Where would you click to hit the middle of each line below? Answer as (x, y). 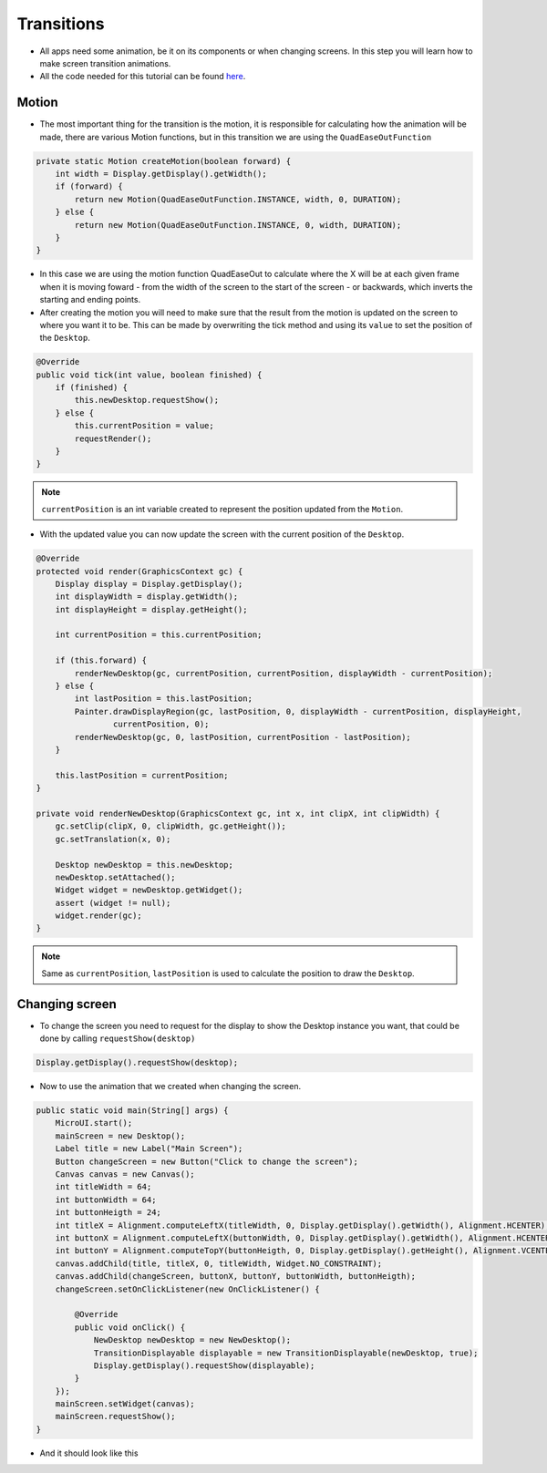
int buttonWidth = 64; (106, 1200)
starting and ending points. (90, 300)
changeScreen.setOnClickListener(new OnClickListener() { (187, 1289)
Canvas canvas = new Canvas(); (125, 1174)
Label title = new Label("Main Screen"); (149, 1149)
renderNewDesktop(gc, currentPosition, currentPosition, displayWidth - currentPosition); (284, 673)
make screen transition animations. (105, 63)
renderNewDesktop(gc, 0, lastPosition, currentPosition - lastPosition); (243, 737)
